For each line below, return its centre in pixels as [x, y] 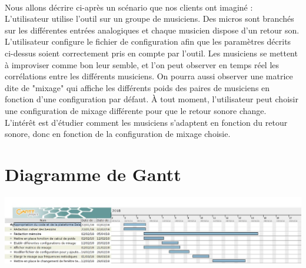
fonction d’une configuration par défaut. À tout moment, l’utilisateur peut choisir [152, 99]
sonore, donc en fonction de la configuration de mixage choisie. [118, 134]
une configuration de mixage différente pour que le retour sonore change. [136, 110]
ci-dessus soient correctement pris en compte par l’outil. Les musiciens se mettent [151, 53]
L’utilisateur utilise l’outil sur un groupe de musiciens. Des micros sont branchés [149, 19]
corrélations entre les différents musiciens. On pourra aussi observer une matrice [149, 76]
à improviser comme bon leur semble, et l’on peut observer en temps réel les [142, 64]
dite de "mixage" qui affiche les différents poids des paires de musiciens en [137, 87]
